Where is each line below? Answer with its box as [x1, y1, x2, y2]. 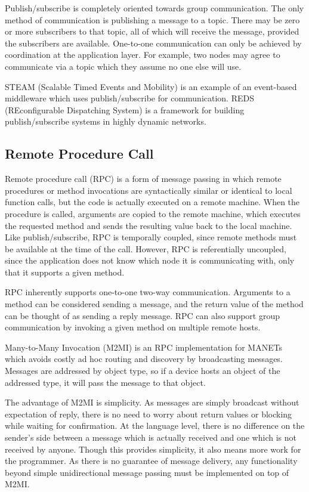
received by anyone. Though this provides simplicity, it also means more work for [5, 443, 301, 455]
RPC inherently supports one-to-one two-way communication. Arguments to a [5, 286, 291, 298]
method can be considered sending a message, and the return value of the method [5, 298, 304, 310]
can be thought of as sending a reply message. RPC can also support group [5, 309, 280, 321]
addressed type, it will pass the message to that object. [5, 376, 206, 388]
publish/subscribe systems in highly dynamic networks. [5, 115, 206, 128]
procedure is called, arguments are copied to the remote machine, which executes [5, 207, 301, 219]
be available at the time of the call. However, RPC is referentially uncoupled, [5, 242, 286, 255]
